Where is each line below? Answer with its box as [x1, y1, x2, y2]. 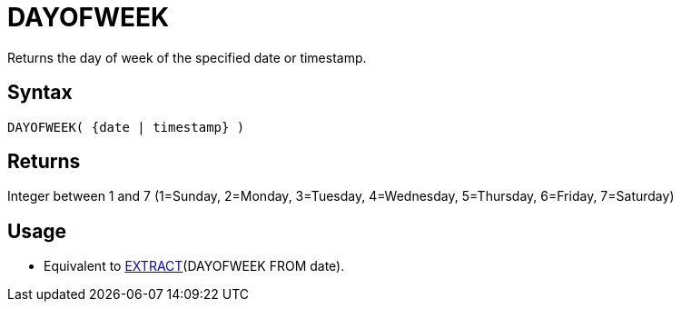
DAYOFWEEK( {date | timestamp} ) [7, 119, 245, 135]
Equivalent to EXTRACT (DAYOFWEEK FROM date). [44, 258, 345, 274]
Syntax [7, 81, 73, 105]
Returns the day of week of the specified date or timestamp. [7, 49, 367, 65]
